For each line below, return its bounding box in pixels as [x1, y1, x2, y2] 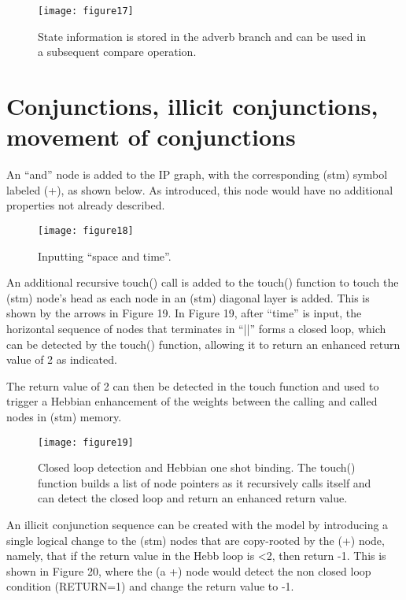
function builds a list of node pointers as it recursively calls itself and [38, 474, 371, 491]
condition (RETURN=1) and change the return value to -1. [6, 578, 294, 594]
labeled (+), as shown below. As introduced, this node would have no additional [6, 181, 393, 198]
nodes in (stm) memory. [6, 408, 122, 424]
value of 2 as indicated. [6, 351, 117, 368]
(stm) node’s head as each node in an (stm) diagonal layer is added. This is [6, 289, 370, 306]
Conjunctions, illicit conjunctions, [6, 90, 378, 122]
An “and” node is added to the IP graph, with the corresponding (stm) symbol [6, 166, 388, 183]
